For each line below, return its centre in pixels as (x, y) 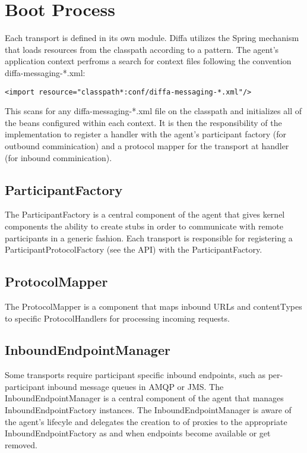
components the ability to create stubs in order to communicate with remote (144, 226)
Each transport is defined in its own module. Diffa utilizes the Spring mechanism (152, 38)
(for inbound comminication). (58, 157)
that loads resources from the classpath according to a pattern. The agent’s (142, 49)
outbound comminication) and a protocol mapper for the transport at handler (147, 145)
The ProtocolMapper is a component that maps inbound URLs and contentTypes (153, 306)
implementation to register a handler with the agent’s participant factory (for (146, 134)
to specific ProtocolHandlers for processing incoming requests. (117, 318)
